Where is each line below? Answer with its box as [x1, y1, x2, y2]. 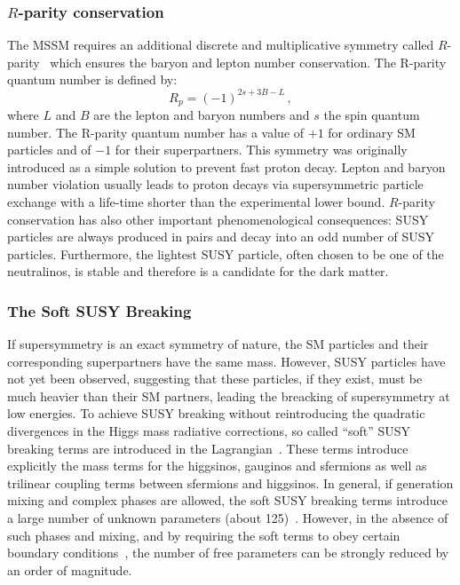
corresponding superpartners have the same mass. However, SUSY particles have [7, 352, 446, 370]
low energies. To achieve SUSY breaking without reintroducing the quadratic [7, 404, 425, 423]
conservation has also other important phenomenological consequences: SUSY [7, 209, 429, 228]
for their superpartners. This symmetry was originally [115, 140, 408, 159]
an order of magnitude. [7, 560, 132, 579]
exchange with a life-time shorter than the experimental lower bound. [7, 192, 385, 210]
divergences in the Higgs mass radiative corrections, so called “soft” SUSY [7, 422, 411, 440]
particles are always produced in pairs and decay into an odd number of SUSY [7, 227, 435, 246]
